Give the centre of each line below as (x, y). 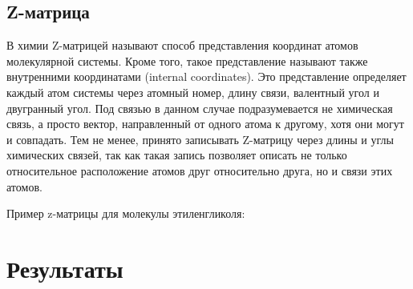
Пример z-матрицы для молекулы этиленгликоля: (126, 213)
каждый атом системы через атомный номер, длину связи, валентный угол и (193, 92)
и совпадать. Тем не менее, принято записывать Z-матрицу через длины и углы (200, 139)
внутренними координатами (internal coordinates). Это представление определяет (206, 76)
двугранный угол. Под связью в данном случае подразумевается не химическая (200, 108)
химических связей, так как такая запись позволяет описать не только (177, 155)
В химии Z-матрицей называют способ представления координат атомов (182, 45)
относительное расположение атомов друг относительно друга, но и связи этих (200, 170)
